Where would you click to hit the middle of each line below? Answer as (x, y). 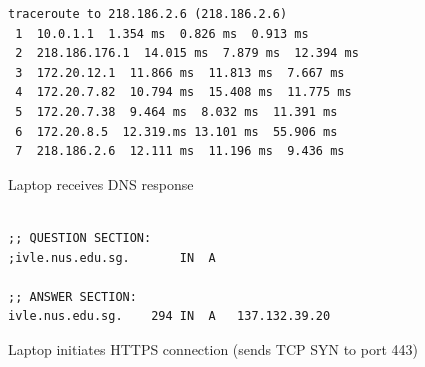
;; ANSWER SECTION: (72, 296)
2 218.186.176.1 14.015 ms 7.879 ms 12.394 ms (187, 53)
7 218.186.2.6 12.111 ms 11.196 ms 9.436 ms (180, 151)
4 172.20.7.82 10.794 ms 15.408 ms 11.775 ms (183, 92)
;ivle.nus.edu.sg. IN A (112, 257)
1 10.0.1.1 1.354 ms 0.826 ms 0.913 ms (162, 33)
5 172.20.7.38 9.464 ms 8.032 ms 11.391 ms (176, 111)
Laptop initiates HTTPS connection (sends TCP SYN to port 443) (213, 348)
